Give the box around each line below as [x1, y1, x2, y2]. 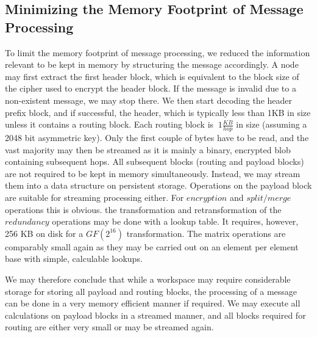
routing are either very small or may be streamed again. [5, 321, 214, 333]
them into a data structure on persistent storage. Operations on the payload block [5, 179, 312, 192]
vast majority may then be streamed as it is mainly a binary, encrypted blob [5, 143, 291, 156]
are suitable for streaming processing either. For [5, 190, 184, 203]
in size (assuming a [236, 118, 307, 131]
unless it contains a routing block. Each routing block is [5, 118, 214, 131]
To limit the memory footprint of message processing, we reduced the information [5, 46, 310, 59]
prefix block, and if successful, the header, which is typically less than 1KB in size [5, 106, 311, 118]
